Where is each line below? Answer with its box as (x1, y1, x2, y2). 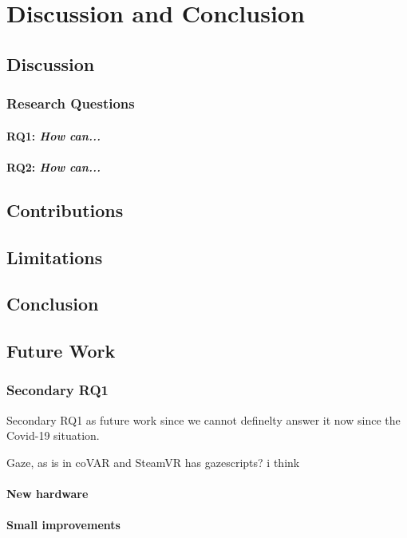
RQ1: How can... (6, 127, 101, 144)
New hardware (6, 485, 89, 502)
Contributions (6, 197, 124, 222)
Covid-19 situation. (6, 427, 100, 444)
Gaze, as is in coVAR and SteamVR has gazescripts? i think (6, 453, 300, 470)
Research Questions (6, 93, 135, 113)
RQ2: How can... (6, 158, 101, 175)
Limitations (6, 244, 103, 269)
